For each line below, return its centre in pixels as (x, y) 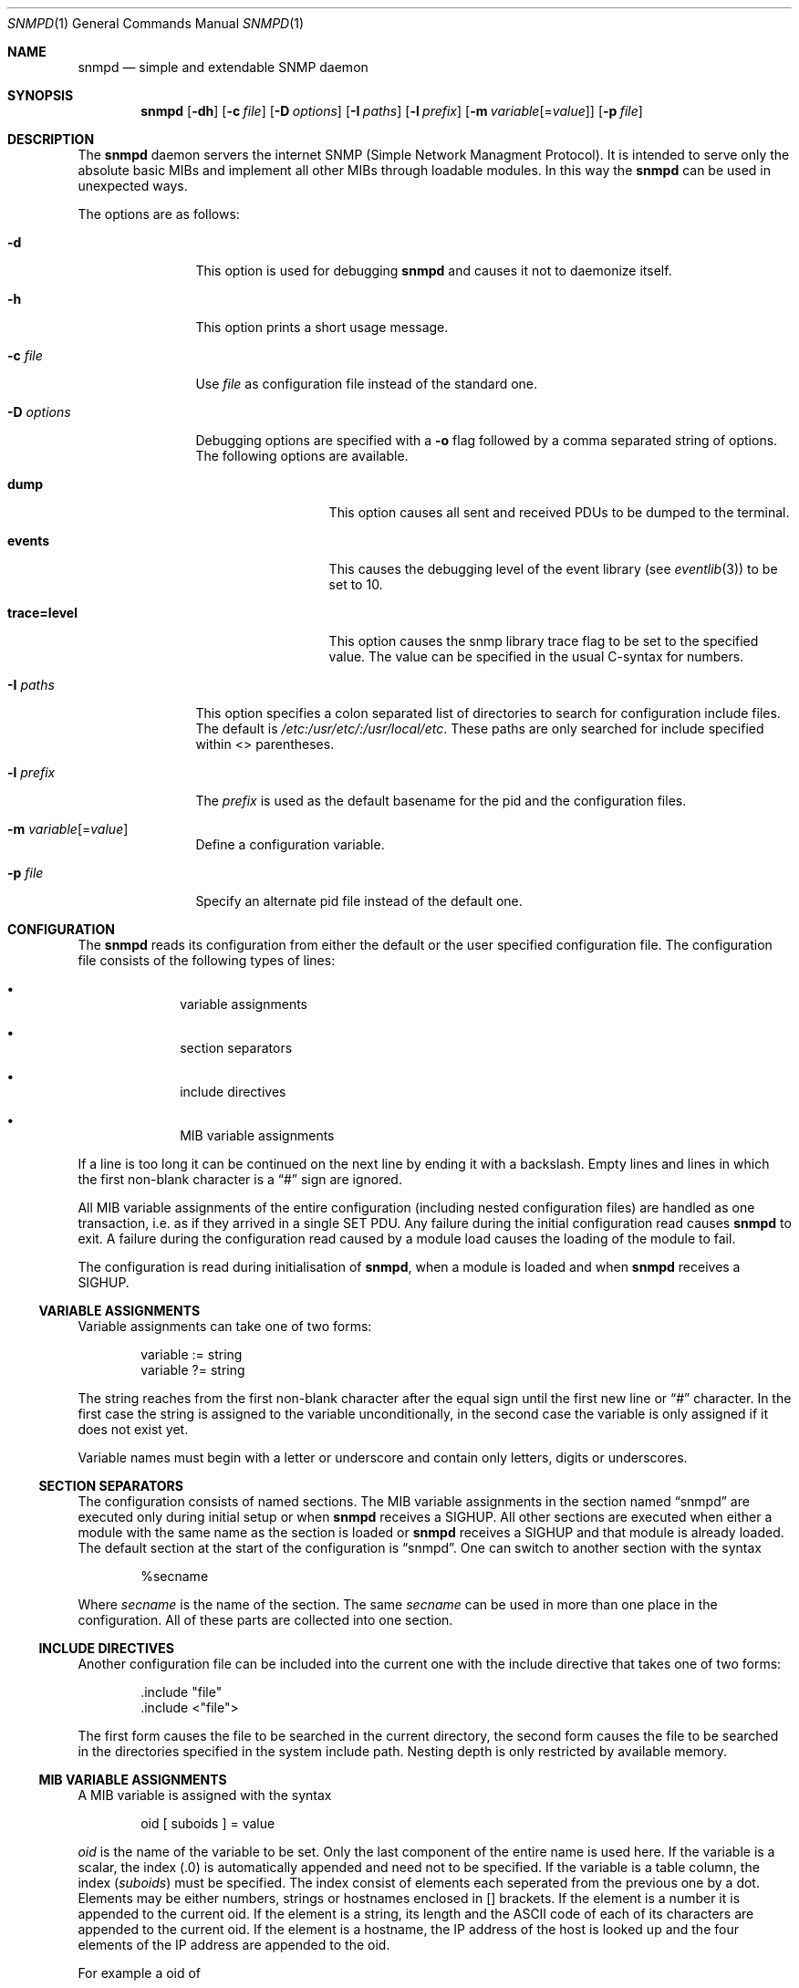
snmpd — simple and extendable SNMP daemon (223, 67)
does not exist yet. (133, 1429)
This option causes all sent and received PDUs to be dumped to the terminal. (559, 512)
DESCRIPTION (51, 139)
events (29, 541)
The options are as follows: (159, 214)
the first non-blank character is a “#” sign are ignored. (240, 1179)
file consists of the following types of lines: (207, 960)
